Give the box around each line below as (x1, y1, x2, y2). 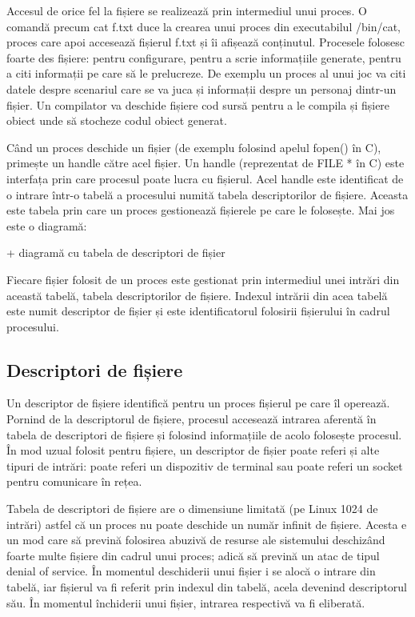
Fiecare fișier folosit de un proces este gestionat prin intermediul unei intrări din (6, 270, 400, 287)
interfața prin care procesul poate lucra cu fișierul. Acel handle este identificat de (6, 170, 404, 186)
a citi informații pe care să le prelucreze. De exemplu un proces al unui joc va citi (6, 65, 406, 82)
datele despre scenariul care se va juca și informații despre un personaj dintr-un (6, 80, 397, 97)
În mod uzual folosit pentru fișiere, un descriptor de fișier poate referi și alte (6, 442, 380, 459)
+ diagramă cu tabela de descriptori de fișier (6, 244, 225, 261)
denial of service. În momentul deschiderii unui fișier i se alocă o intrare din (6, 563, 376, 579)
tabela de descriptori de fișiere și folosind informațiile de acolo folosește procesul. (6, 426, 402, 443)
